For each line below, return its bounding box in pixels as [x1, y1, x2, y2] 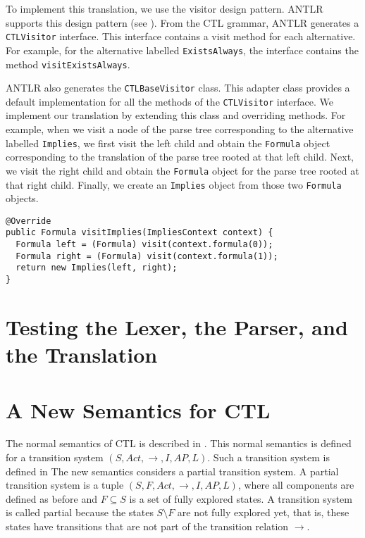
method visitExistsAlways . [6, 56, 130, 71]
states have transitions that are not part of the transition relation [6, 519, 289, 533]
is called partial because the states [6, 505, 154, 520]
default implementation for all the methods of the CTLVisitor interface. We [6, 94, 333, 108]
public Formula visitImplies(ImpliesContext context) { [6, 227, 273, 238]
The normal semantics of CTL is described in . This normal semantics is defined [6, 436, 352, 451]
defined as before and [6, 491, 98, 506]
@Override [6, 215, 51, 226]
